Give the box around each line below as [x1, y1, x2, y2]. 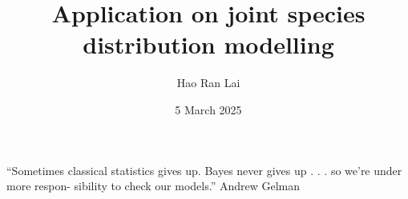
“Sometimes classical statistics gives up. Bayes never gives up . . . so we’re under [6, 161, 402, 178]
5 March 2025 [175, 101, 242, 117]
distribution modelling [83, 28, 334, 61]
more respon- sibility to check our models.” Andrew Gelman [6, 177, 301, 194]
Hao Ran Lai [176, 74, 240, 91]
